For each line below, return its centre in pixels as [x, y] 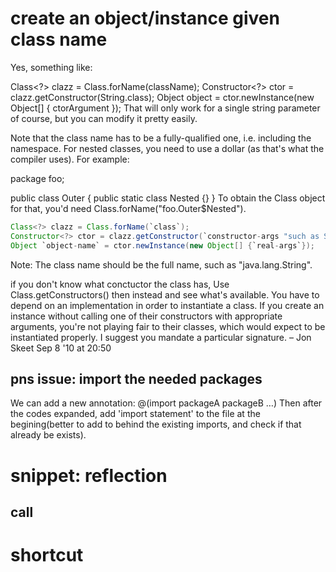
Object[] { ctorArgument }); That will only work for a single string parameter [165, 108]
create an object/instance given [145, 18]
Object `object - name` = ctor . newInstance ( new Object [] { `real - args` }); [162, 245]
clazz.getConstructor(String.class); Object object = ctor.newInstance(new [162, 97]
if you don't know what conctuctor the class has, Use [120, 284]
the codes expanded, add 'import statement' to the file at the [135, 414]
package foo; [37, 178]
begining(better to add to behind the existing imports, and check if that [156, 424]
